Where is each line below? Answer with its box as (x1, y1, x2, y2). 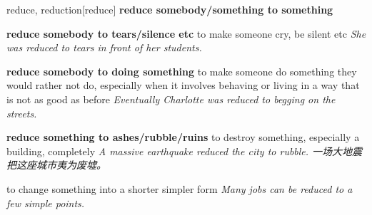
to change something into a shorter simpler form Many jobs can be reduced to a (6, 181, 353, 196)
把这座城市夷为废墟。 (6, 157, 106, 172)
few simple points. (6, 195, 85, 210)
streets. (6, 105, 37, 120)
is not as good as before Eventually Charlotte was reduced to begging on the (6, 91, 336, 106)
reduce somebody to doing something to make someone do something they (6, 63, 357, 78)
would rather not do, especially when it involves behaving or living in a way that (6, 78, 360, 93)
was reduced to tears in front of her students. (6, 40, 202, 55)
